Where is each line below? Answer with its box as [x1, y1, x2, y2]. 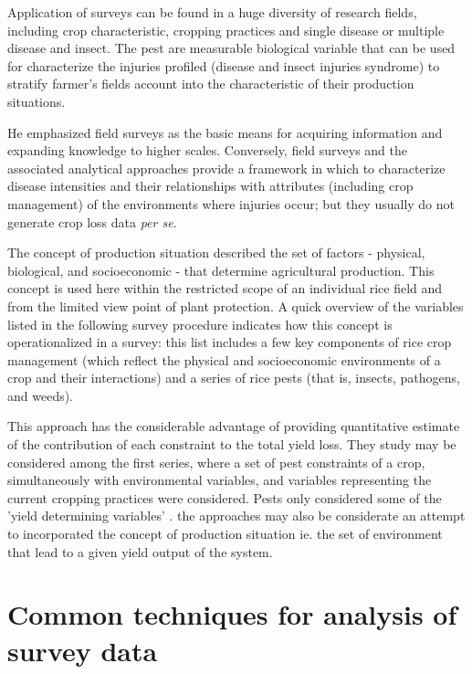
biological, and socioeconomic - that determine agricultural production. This [7, 260, 435, 279]
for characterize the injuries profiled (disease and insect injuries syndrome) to [7, 56, 440, 75]
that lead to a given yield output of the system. [7, 542, 273, 561]
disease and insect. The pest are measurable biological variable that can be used [7, 38, 456, 58]
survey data [7, 631, 158, 669]
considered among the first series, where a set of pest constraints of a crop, [7, 452, 425, 471]
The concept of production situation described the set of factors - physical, [7, 243, 425, 262]
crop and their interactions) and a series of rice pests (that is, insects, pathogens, [7, 368, 460, 387]
